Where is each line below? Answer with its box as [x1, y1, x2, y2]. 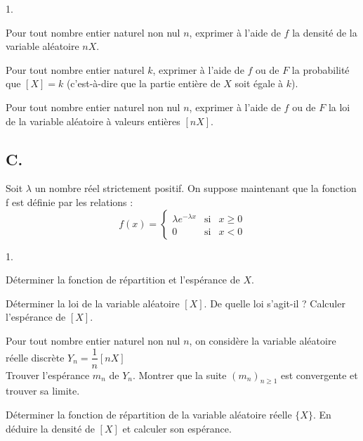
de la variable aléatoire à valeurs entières [6, 113, 180, 128]
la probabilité [291, 62, 350, 77]
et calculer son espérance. [122, 421, 232, 435]
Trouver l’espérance [6, 367, 90, 382]
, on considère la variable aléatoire [189, 333, 336, 347]
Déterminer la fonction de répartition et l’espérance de [6, 272, 240, 287]
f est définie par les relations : [6, 194, 133, 209]
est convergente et [281, 367, 358, 382]
